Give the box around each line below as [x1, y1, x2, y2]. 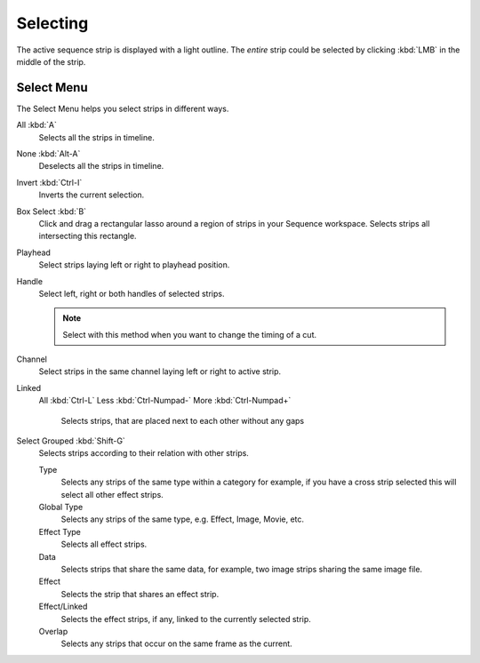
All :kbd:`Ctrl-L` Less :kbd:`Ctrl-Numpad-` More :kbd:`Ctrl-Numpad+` [38, 395, 292, 406]
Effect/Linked [38, 601, 88, 612]
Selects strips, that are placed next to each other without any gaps [60, 415, 305, 426]
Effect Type [38, 526, 82, 537]
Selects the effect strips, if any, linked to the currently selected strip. [60, 613, 311, 624]
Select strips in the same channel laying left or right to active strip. [38, 366, 282, 377]
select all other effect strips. [60, 489, 164, 499]
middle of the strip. [16, 56, 86, 67]
